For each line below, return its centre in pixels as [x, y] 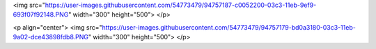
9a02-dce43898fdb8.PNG [51, 37]
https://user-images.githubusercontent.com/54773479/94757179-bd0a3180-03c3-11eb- [229, 27]
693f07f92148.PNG [41, 14]
